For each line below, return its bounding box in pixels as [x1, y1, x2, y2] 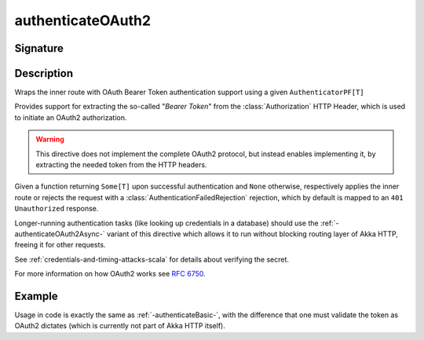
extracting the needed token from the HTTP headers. [35, 160, 207, 170]
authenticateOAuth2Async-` [14, 228, 105, 239]
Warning [35, 134, 64, 144]
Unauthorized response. [14, 204, 99, 214]
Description [14, 67, 74, 80]
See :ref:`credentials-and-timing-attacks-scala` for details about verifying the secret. [14, 254, 290, 264]
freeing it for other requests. [14, 240, 106, 250]
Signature [14, 42, 64, 55]
